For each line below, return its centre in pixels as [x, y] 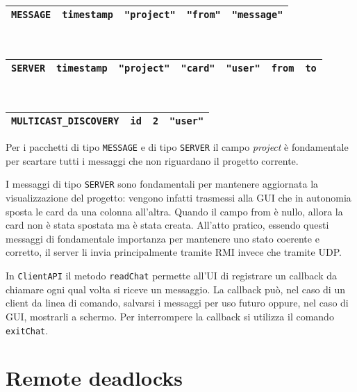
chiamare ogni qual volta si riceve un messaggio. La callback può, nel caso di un [175, 289]
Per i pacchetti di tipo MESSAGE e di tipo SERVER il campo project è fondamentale [177, 147]
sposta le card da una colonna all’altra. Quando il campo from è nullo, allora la [174, 211]
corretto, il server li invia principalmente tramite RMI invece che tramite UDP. [174, 252]
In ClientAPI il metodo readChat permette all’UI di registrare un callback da [172, 276]
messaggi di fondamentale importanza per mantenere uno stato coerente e [163, 238]
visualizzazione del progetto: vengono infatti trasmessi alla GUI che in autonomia [178, 198]
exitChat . [27, 330]
